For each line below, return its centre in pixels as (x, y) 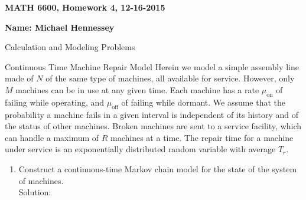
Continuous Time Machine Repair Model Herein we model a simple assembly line (152, 66)
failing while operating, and (55, 102)
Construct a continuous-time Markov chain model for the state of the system (158, 168)
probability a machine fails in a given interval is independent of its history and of (152, 114)
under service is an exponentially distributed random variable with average (140, 149)
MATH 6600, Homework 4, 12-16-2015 (85, 7)
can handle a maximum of (52, 137)
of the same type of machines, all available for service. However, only (170, 78)
